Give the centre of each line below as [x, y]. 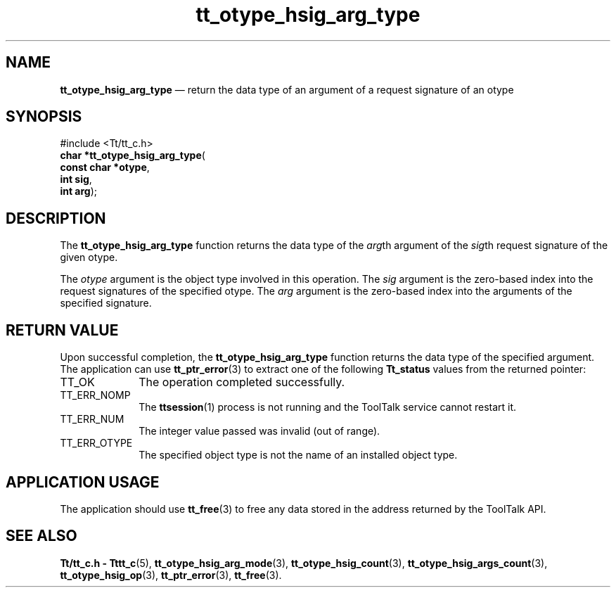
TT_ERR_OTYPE [96, 443]
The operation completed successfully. [242, 382]
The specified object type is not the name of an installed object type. [298, 455]
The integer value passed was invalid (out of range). [259, 431]
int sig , [76, 179]
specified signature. [106, 303]
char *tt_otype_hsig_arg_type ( [133, 155]
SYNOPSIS [44, 117]
